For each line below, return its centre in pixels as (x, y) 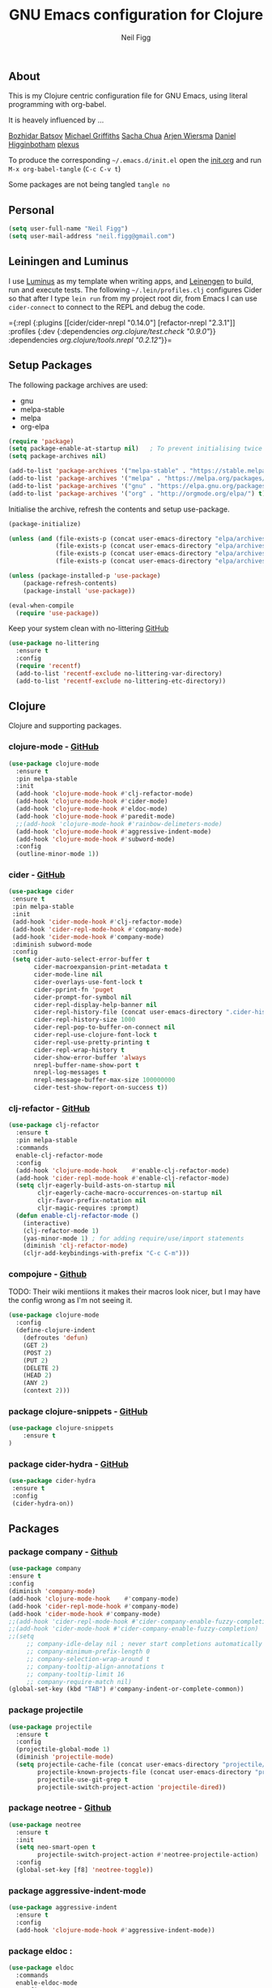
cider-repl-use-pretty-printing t (92, 1042)
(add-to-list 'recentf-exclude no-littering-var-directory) (119, 673)
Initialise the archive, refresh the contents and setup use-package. (119, 509)
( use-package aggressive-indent (63, 1908)
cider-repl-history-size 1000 (85, 1020)
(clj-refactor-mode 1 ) (61, 1231)
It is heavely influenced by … (56, 120)
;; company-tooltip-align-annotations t (95, 1667)
